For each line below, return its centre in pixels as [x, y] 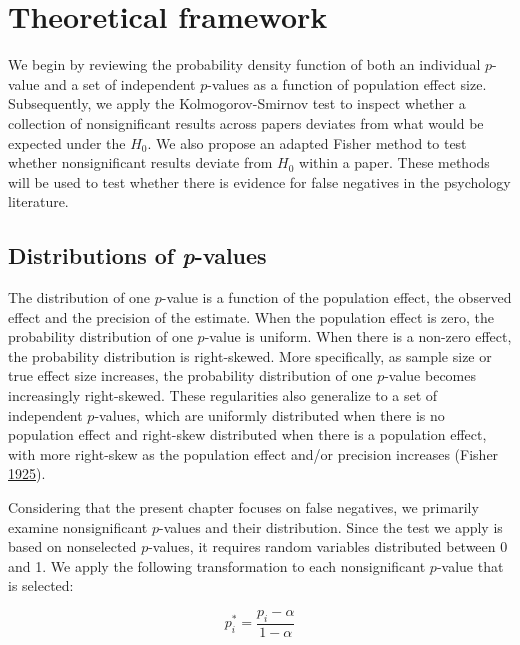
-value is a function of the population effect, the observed [336, 297]
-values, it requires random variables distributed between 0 [328, 546]
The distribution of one [79, 297]
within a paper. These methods [394, 162]
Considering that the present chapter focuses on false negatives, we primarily [243, 507]
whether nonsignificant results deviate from [140, 162]
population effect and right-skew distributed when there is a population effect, [247, 434]
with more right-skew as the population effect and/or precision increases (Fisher [253, 453]
